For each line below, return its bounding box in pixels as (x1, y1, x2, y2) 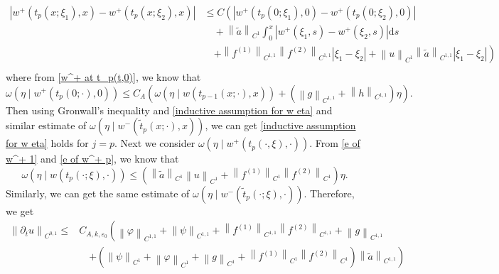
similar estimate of (6, 118, 87, 133)
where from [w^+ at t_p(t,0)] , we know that (6, 69, 201, 84)
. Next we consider (114, 136, 195, 150)
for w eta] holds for (6, 136, 89, 150)
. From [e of (309, 136, 360, 150)
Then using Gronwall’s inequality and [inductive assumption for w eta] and (6, 102, 333, 117)
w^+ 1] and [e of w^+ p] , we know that (6, 151, 179, 166)
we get (6, 203, 34, 218)
